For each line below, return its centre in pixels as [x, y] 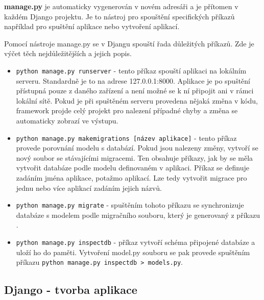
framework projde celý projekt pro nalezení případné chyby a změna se [127, 110]
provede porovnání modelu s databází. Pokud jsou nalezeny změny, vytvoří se [137, 148]
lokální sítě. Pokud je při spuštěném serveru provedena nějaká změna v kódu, [137, 100]
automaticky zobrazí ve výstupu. [67, 120]
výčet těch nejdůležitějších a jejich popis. [68, 53]
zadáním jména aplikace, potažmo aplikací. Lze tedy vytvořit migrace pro [131, 178]
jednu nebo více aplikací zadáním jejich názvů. [89, 187]
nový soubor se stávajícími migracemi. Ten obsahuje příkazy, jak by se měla [135, 157]
